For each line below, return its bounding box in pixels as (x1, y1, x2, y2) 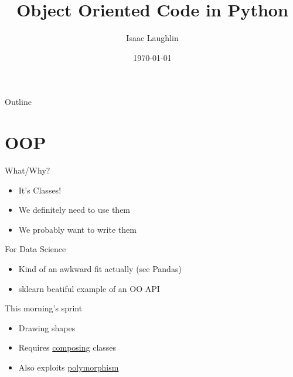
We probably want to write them (18, 223, 137, 235)
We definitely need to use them (18, 203, 131, 216)
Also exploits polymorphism (18, 361, 119, 373)
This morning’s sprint (5, 302, 83, 314)
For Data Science (5, 243, 66, 255)
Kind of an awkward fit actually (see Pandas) (18, 263, 182, 274)
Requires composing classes (18, 341, 117, 354)
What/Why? (5, 164, 50, 176)
